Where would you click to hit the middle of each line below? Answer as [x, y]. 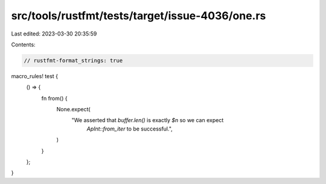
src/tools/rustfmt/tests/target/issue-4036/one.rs [139, 16]
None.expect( [73, 109]
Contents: [23, 44]
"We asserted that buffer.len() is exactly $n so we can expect [148, 120]
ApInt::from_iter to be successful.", [130, 129]
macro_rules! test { [35, 76]
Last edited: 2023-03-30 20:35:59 [54, 34]
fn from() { [54, 98]
